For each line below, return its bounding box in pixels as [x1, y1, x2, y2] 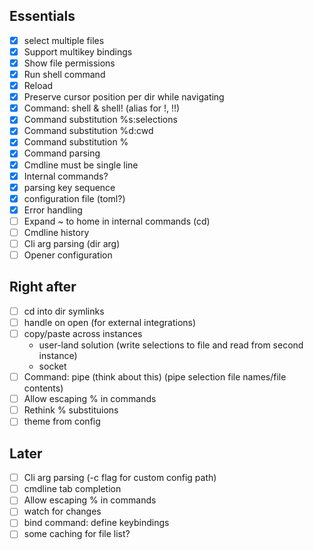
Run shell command [23, 69, 106, 80]
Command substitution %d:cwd [23, 125, 154, 137]
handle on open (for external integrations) [23, 316, 197, 328]
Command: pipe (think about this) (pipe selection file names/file [23, 371, 287, 383]
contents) [23, 382, 64, 394]
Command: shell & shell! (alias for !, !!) [23, 102, 181, 114]
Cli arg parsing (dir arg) [23, 237, 121, 249]
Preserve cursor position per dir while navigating [23, 91, 225, 103]
